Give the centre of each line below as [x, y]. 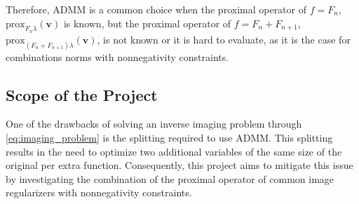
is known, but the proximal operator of [147, 23]
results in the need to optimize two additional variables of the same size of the [174, 151]
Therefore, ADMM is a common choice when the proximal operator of [156, 9]
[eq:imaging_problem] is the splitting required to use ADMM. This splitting [169, 138]
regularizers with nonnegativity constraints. [99, 192]
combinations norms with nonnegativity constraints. [117, 56]
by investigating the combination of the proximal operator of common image [170, 178]
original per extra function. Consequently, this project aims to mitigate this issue [179, 165]
